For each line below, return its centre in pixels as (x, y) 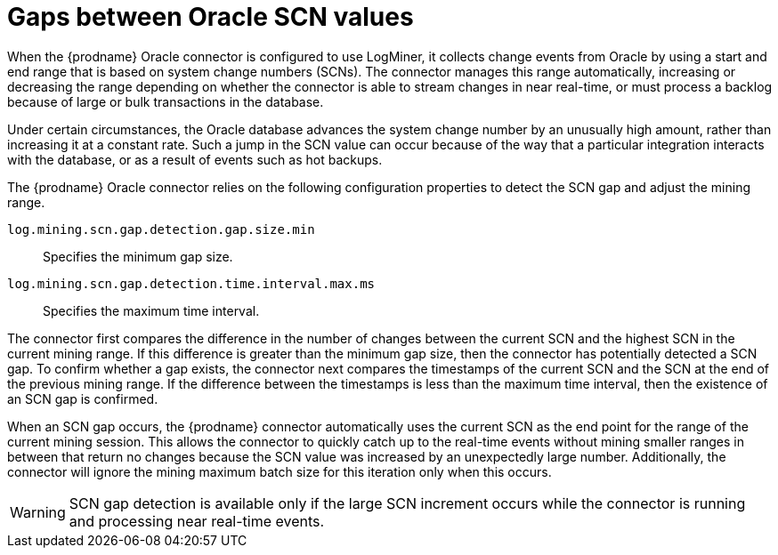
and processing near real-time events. (197, 521)
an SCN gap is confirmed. (83, 398)
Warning (38, 512)
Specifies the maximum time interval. (151, 310)
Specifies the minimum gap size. (138, 256)
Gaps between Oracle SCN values (211, 17)
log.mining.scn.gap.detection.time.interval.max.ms (191, 283)
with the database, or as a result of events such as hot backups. (195, 159)
